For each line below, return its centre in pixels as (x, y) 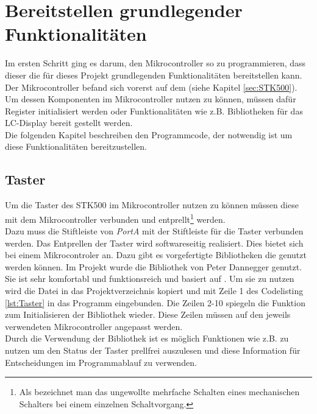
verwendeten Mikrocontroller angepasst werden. (94, 326)
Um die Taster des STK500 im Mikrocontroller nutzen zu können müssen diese (152, 205)
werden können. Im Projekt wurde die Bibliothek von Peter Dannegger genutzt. (154, 266)
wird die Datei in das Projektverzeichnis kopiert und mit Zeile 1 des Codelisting (154, 291)
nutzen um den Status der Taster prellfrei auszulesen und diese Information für (153, 350)
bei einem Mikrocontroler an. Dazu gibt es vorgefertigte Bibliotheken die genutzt (156, 255)
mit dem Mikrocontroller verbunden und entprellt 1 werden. (115, 218)
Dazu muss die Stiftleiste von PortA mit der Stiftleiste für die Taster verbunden (154, 231)
